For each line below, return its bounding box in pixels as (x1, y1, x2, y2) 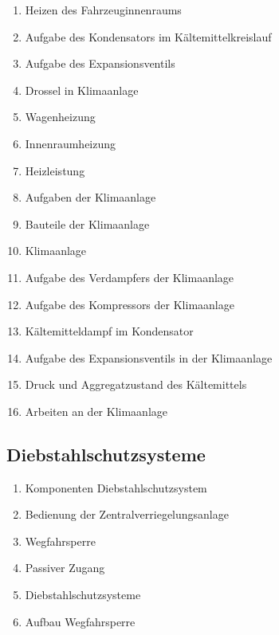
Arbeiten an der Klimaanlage (25, 402, 168, 419)
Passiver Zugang (25, 559, 105, 576)
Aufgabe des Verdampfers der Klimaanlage (25, 269, 234, 285)
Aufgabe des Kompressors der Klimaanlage (25, 296, 234, 312)
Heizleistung (25, 162, 85, 178)
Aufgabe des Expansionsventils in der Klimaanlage (25, 349, 273, 366)
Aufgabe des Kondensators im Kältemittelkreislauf (25, 28, 272, 45)
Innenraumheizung (25, 135, 116, 151)
